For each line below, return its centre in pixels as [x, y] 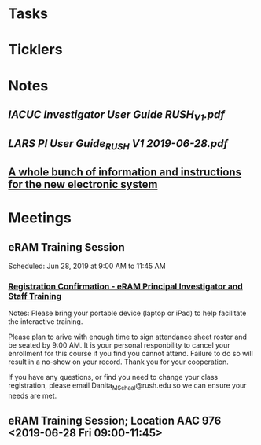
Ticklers [35, 50]
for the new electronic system [83, 184]
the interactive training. [46, 322]
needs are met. [33, 396]
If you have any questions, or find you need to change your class [113, 377]
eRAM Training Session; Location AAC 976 [115, 420]
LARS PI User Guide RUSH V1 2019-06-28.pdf [118, 144]
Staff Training [35, 296]
